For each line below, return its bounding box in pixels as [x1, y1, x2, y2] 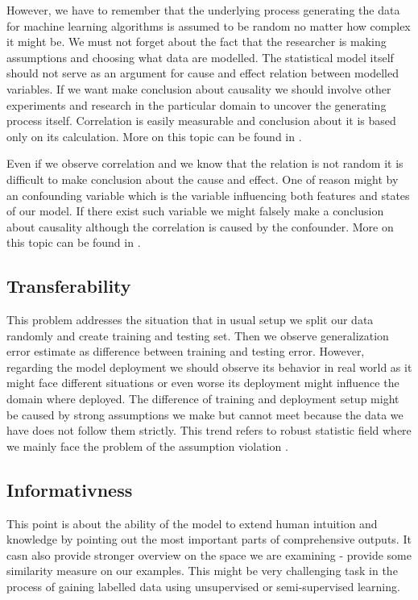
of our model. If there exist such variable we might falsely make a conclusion [6, 202, 384, 219]
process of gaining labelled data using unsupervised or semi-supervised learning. [6, 578, 400, 595]
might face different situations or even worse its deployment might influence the [6, 374, 399, 391]
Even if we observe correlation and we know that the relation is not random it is [6, 155, 404, 172]
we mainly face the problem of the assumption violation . [6, 437, 288, 454]
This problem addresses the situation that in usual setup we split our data [6, 311, 374, 328]
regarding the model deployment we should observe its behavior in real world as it [6, 358, 412, 375]
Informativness [6, 477, 133, 502]
